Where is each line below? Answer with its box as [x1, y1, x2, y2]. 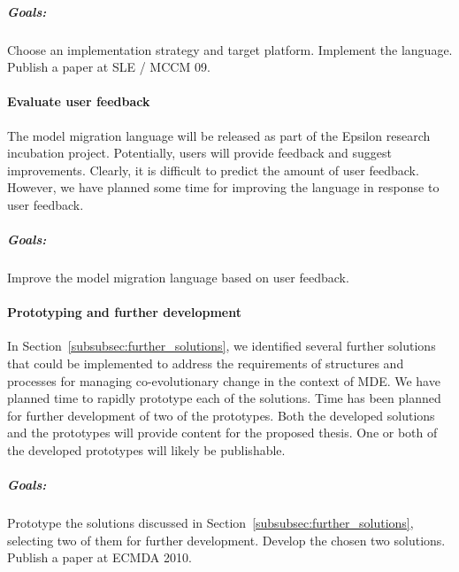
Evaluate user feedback [7, 92, 150, 111]
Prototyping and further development [7, 303, 241, 321]
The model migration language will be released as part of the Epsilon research [7, 126, 431, 144]
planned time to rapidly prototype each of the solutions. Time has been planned [7, 389, 441, 407]
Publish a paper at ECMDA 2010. [7, 548, 192, 567]
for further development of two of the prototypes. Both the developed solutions [7, 406, 435, 424]
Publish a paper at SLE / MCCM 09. [7, 58, 210, 76]
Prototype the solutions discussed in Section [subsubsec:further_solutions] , [7, 514, 414, 532]
